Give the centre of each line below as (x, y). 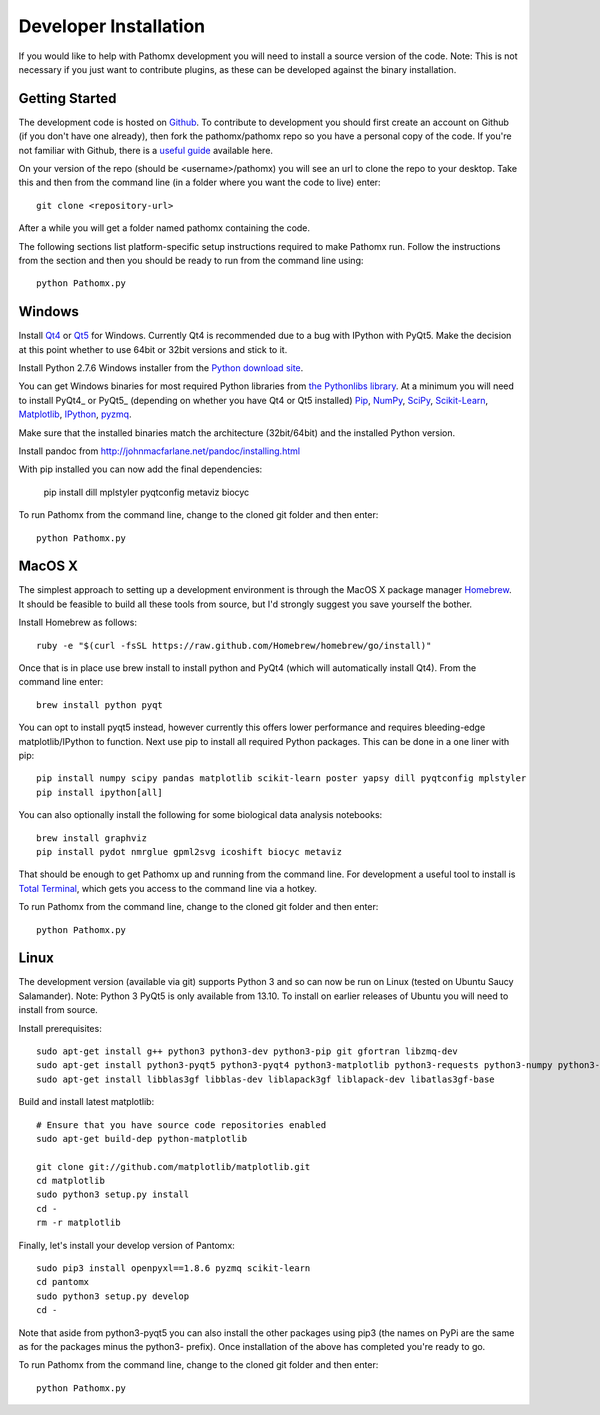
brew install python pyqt (100, 704)
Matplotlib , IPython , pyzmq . (75, 414)
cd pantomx (63, 1282)
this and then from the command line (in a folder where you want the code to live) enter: (199, 182)
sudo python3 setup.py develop (113, 1296)
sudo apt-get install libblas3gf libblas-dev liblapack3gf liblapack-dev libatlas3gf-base (265, 1079)
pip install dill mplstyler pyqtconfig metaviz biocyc (146, 492)
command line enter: (61, 682)
